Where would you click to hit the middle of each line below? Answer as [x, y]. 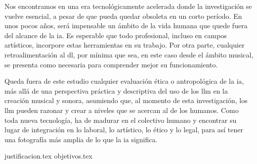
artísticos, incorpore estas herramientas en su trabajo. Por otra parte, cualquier [125, 45]
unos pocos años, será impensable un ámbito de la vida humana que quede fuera [126, 26]
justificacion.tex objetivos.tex [48, 156]
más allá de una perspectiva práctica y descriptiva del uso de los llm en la [116, 90]
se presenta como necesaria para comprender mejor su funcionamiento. [111, 64]
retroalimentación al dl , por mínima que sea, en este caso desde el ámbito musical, [129, 54]
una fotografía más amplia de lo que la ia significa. [81, 139]
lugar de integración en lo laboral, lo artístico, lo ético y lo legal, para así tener [124, 130]
